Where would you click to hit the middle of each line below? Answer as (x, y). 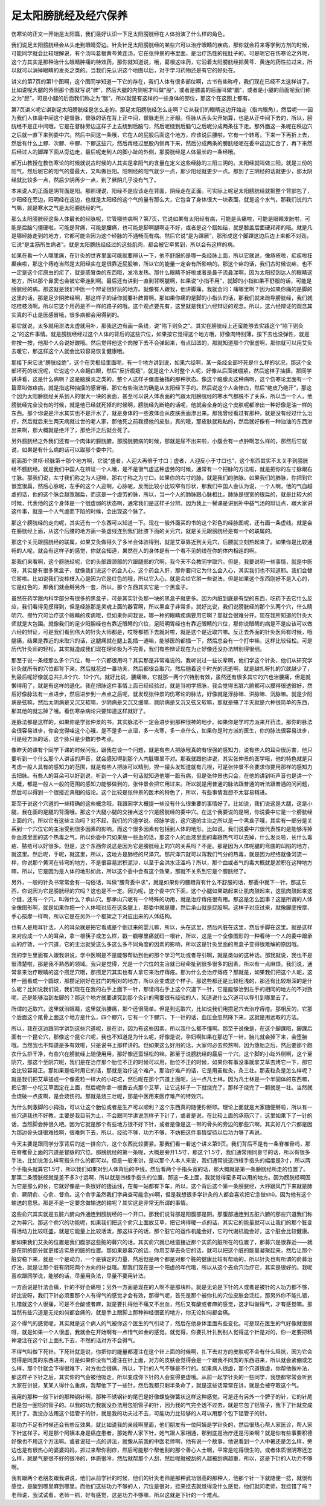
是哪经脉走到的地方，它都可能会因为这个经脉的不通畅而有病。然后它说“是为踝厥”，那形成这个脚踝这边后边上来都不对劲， (161, 236)
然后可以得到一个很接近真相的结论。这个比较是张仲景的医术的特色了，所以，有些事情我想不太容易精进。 (141, 792)
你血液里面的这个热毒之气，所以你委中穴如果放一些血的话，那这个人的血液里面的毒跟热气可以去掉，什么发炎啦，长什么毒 (162, 837)
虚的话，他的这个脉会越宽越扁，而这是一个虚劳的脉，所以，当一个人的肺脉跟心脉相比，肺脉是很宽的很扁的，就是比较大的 (162, 494)
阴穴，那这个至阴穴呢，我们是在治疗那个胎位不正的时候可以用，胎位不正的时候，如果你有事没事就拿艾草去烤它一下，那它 (162, 1062)
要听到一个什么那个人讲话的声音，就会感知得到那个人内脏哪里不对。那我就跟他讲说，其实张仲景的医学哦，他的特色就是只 (162, 758)
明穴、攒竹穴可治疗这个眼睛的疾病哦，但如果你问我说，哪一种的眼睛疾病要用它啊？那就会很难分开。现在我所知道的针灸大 (162, 615)
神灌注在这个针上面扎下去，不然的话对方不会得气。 (75, 1340)
